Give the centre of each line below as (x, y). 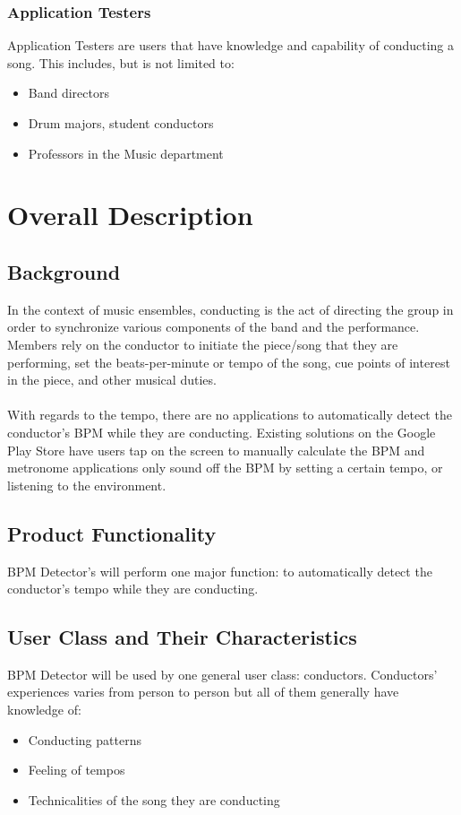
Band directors (68, 93)
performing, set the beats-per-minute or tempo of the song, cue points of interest (229, 362)
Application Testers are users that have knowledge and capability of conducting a (230, 45)
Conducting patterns (85, 739)
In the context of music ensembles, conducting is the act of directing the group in (230, 309)
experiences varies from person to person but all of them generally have (203, 692)
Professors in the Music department (126, 153)
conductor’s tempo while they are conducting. (133, 589)
